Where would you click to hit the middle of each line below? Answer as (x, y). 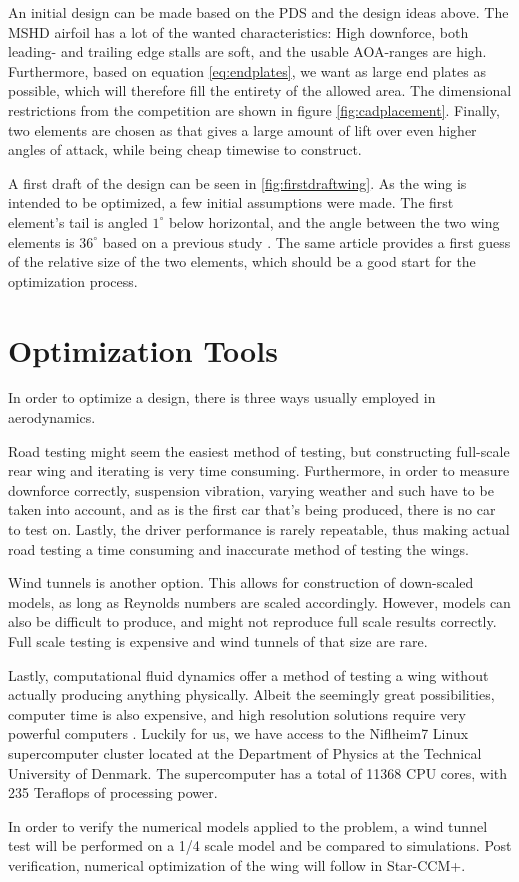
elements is (41, 241)
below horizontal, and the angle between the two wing (334, 221)
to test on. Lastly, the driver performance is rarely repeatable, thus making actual (259, 529)
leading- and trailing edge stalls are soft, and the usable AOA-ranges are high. (247, 51)
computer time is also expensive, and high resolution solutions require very (237, 713)
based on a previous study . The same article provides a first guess (306, 241)
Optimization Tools (143, 349)
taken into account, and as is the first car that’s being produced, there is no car (252, 509)
